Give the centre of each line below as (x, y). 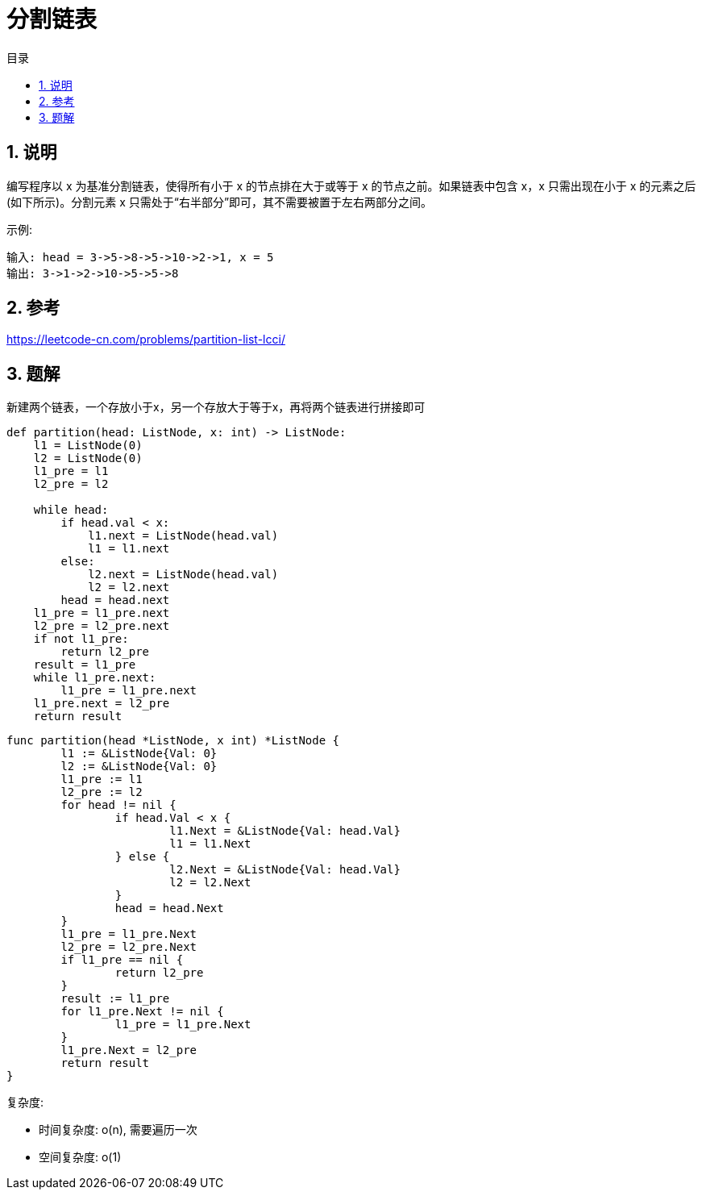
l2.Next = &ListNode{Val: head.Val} (285, 870)
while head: (71, 510)
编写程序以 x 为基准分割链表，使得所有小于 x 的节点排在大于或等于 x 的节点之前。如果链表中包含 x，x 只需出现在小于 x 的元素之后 (351, 185)
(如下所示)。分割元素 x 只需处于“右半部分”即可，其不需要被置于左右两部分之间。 (220, 202)
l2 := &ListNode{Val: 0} (139, 767)
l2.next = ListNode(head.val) (183, 575)
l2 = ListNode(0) (88, 458)
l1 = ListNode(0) (88, 446)
